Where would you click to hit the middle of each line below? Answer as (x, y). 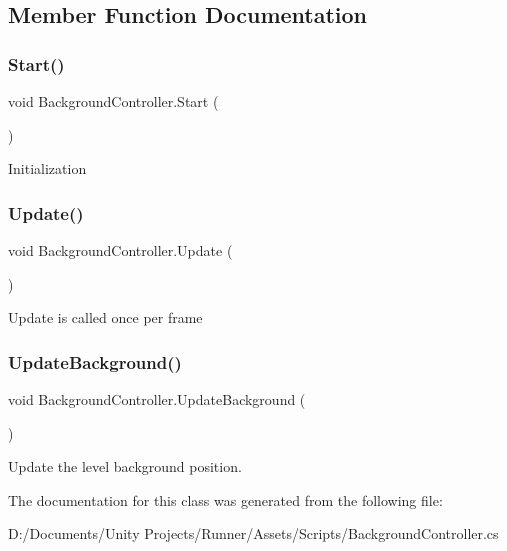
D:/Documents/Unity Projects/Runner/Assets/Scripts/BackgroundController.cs (253, 533)
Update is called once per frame (105, 317)
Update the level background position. (125, 466)
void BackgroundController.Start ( (113, 101)
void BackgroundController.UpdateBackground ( (157, 399)
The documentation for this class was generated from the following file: (225, 499)
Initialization (47, 168)
